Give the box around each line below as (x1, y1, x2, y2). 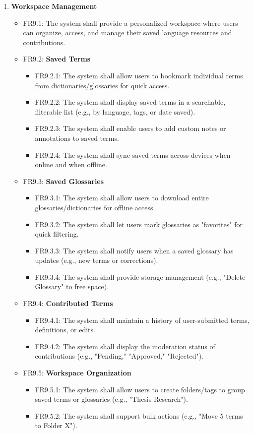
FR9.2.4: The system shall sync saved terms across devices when (35, 149, 231, 160)
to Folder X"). (35, 420, 77, 431)
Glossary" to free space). (35, 281, 109, 292)
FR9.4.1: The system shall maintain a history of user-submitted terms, (35, 314, 250, 325)
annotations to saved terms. (35, 132, 119, 143)
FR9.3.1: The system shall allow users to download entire (35, 192, 209, 203)
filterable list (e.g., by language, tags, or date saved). (35, 106, 195, 117)
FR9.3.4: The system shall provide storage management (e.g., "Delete (35, 271, 246, 282)
